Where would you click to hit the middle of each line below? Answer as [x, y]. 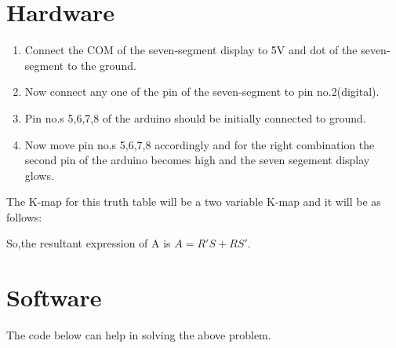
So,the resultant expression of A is [89, 243]
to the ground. [102, 65]
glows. [39, 175]
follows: [24, 216]
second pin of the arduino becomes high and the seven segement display [197, 160]
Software [54, 297]
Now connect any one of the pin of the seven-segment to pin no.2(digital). [202, 92]
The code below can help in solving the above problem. [139, 335]
